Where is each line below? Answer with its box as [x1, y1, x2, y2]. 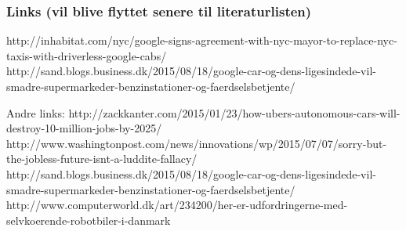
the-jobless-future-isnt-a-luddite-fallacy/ [6, 150, 198, 167]
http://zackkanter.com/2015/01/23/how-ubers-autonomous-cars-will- [68, 104, 401, 121]
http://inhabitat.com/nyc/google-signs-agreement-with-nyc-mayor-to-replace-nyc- [6, 32, 397, 49]
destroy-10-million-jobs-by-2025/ [6, 120, 162, 136]
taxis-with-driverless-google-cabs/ [6, 47, 167, 63]
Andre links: [6, 104, 65, 121]
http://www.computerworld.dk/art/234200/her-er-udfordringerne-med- [6, 197, 348, 213]
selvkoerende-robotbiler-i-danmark [6, 211, 171, 228]
